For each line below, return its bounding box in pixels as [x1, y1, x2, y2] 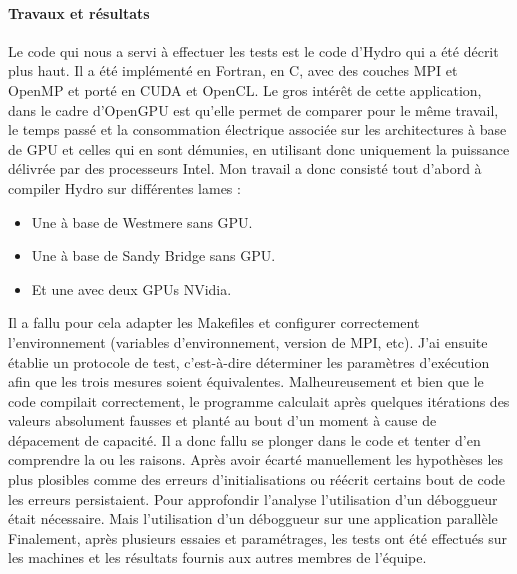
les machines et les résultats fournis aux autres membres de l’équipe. [8, 547, 427, 568]
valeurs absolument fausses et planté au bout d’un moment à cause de [8, 410, 437, 431]
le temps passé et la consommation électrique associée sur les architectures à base [8, 119, 507, 140]
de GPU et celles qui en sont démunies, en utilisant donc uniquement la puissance [8, 138, 510, 159]
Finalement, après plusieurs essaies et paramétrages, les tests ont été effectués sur [8, 527, 507, 548]
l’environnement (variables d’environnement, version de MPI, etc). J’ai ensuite [8, 331, 488, 352]
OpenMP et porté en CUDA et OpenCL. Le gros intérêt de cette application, [8, 79, 482, 100]
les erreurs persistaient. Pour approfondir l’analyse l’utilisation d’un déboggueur [8, 488, 498, 509]
